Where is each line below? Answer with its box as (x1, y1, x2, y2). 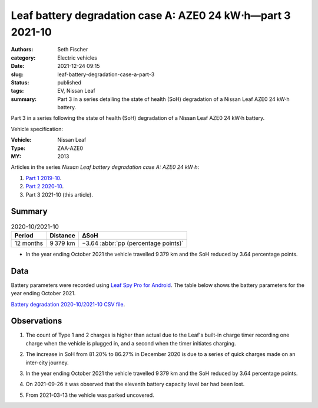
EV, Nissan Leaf (57, 87, 95, 94)
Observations (11, 316, 62, 326)
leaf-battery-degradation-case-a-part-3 (57, 71, 155, 78)
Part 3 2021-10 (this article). (25, 191, 94, 198)
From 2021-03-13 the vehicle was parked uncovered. (25, 391, 154, 399)
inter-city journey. (25, 359, 69, 366)
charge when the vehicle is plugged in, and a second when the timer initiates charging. (25, 340, 236, 347)
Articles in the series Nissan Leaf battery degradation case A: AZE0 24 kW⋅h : (11, 164, 200, 171)
